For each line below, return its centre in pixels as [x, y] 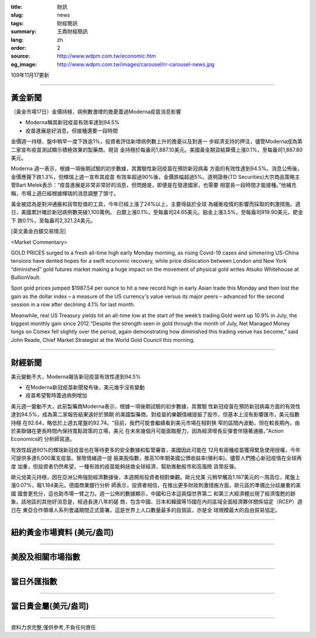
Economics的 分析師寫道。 [43, 439]
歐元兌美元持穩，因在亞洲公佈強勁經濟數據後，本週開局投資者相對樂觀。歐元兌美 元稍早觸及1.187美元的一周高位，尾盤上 [156, 477]
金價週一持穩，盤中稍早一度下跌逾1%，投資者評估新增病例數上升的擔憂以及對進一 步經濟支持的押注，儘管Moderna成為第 [157, 141]
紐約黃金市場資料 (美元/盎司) [62, 533]
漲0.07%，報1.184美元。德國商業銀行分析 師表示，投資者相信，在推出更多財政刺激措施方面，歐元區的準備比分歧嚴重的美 [156, 485]
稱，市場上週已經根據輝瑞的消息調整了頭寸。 [65, 193]
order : [18, 47]
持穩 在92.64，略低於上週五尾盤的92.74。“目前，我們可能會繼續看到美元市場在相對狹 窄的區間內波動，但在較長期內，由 [155, 423]
